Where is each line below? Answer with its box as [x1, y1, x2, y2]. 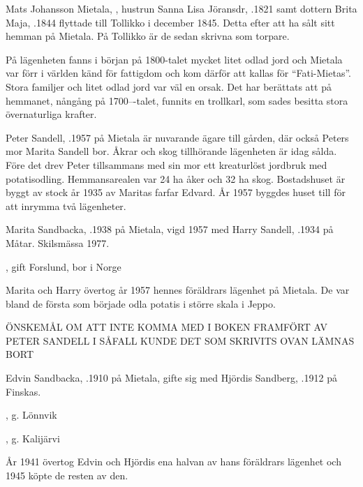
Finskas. [6, 384, 41, 398]
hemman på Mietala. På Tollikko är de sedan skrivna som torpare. [6, 29, 290, 43]
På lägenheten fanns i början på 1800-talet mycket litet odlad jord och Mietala [6, 52, 343, 66]
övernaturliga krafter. [6, 107, 97, 121]
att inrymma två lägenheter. [6, 198, 126, 213]
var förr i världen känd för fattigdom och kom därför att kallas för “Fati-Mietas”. [6, 66, 351, 80]
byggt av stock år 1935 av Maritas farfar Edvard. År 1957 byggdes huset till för [6, 185, 346, 200]
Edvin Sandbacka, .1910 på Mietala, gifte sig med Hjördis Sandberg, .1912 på [6, 370, 337, 385]
